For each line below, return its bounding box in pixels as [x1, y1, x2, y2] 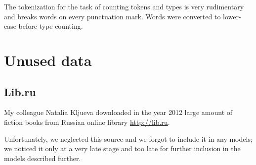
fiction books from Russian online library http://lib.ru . [4, 116, 170, 127]
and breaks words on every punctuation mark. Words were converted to [4, 11, 221, 21]
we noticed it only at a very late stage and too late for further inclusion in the [4, 143, 241, 154]
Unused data [4, 50, 92, 70]
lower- [223, 11, 241, 21]
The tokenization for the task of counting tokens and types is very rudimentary [4, 1, 244, 11]
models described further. [4, 153, 81, 163]
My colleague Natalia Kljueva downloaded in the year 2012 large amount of [4, 107, 233, 117]
